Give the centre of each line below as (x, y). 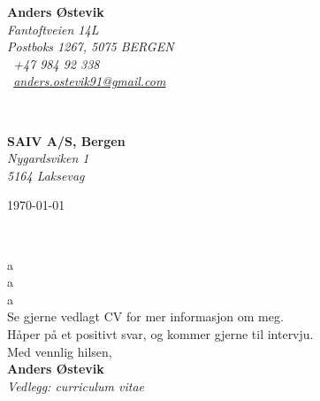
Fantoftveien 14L (53, 29)
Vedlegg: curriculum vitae (76, 386)
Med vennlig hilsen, (60, 351)
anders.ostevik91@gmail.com (90, 81)
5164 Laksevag (46, 175)
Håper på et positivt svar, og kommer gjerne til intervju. (160, 333)
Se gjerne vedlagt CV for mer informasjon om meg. (145, 316)
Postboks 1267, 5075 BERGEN (91, 46)
